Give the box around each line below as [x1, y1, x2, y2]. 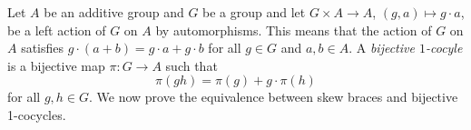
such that [165, 55, 218, 75]
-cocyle [425, 38, 463, 57]
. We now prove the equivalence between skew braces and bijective [89, 87, 458, 106]
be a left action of [7, 20, 106, 39]
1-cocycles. [7, 105, 66, 124]
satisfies [21, 38, 64, 57]
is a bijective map [7, 55, 105, 75]
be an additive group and [44, 3, 184, 21]
